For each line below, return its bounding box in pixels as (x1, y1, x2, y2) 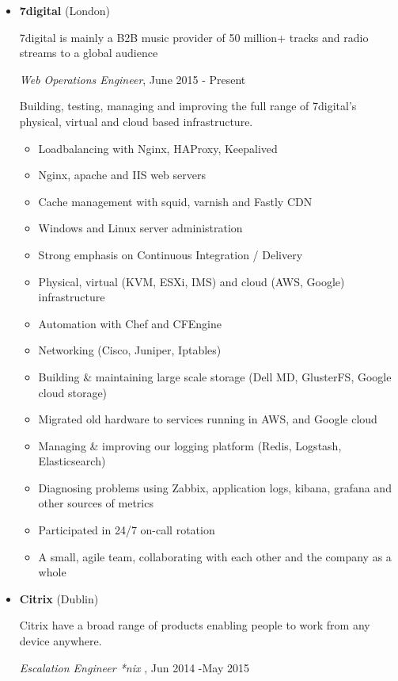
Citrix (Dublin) (19, 590, 99, 606)
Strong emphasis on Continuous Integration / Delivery (38, 246, 303, 262)
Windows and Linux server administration (38, 220, 243, 236)
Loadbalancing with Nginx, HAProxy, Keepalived (38, 140, 278, 156)
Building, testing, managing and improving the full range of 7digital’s (19, 98, 357, 114)
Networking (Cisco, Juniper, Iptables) (38, 342, 222, 358)
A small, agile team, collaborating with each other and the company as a (38, 548, 392, 564)
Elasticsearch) (38, 453, 106, 469)
